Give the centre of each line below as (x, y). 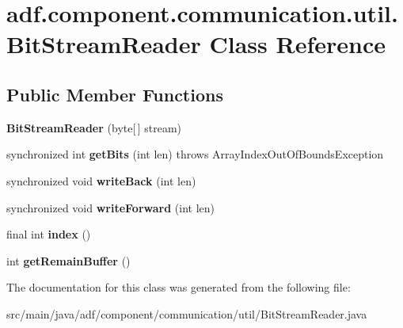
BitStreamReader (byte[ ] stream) (94, 127)
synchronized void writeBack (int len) (101, 180)
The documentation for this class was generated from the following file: (179, 287)
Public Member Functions (115, 94)
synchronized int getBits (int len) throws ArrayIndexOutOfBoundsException (195, 154)
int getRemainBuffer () (68, 260)
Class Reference (297, 44)
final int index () (49, 234)
